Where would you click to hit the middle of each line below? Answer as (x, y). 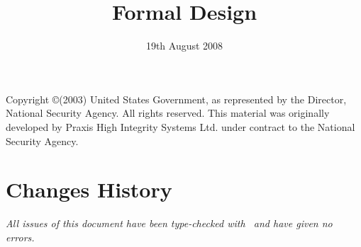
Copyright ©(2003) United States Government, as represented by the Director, (176, 99)
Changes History (89, 189)
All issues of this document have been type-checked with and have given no (169, 223)
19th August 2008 (184, 46)
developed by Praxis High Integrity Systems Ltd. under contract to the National (180, 126)
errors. (20, 237)
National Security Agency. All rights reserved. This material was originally (168, 113)
